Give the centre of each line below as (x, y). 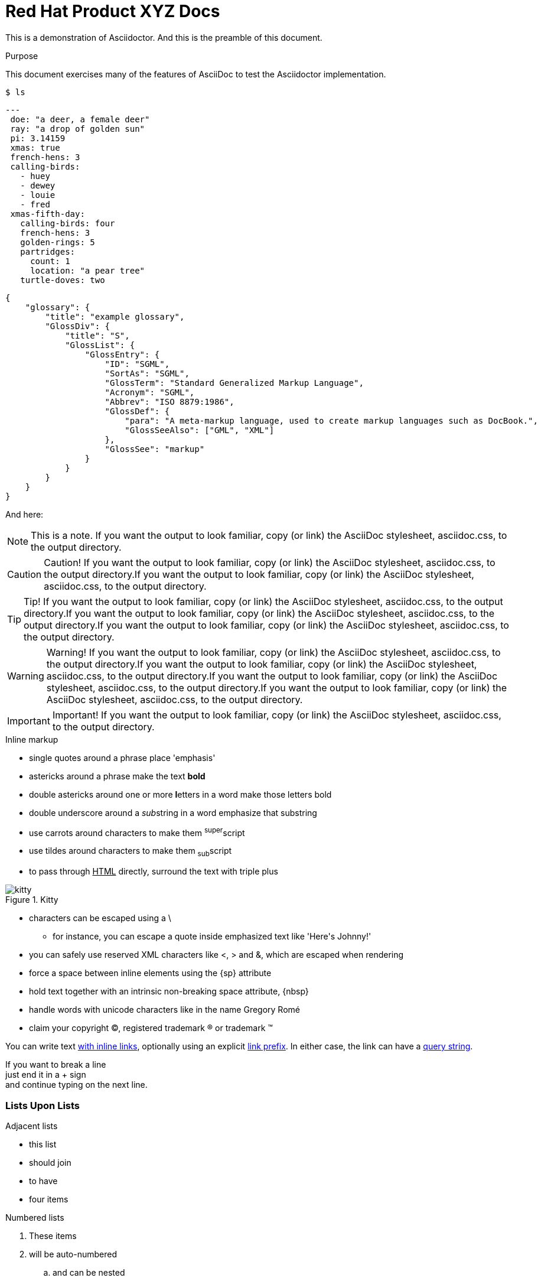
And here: (25, 514)
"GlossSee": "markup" (155, 449)
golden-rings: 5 (58, 242)
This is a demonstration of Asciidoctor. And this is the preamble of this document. (164, 37)
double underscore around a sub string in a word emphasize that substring (173, 812)
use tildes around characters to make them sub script (131, 852)
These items (53, 1236)
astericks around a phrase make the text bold (117, 776)
